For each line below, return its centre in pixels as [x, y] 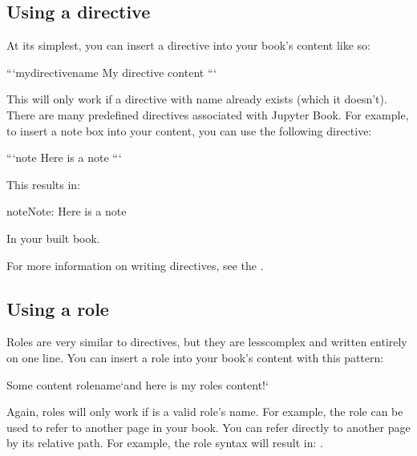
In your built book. [53, 238]
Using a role [58, 308]
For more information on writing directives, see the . [135, 265]
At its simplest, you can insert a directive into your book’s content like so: [188, 45]
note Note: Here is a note [67, 211]
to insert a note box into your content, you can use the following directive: [189, 130]
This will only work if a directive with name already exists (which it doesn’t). [197, 99]
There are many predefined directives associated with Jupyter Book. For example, [208, 114]
